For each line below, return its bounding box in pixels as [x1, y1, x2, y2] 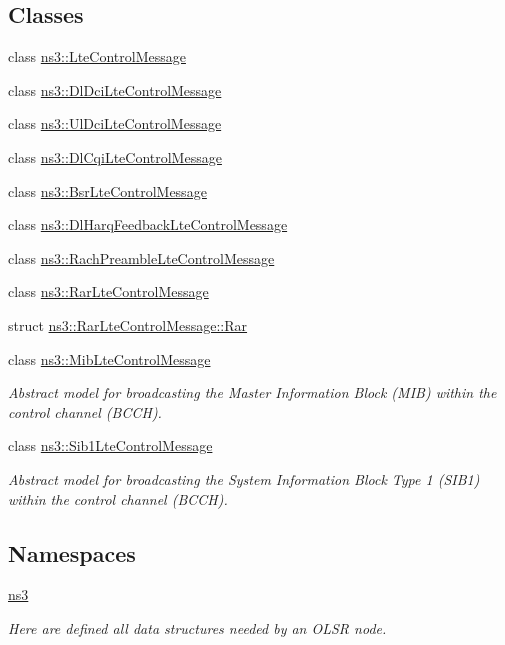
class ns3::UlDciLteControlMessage [8, 113, 222, 134]
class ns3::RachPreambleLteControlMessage [8, 247, 275, 268]
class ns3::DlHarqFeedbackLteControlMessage [8, 214, 288, 235]
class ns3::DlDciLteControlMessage [8, 79, 222, 100]
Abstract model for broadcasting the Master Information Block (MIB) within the [8, 382, 497, 403]
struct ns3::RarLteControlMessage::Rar [8, 314, 248, 335]
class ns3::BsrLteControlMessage [8, 180, 207, 201]
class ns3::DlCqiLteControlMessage [8, 146, 222, 167]
